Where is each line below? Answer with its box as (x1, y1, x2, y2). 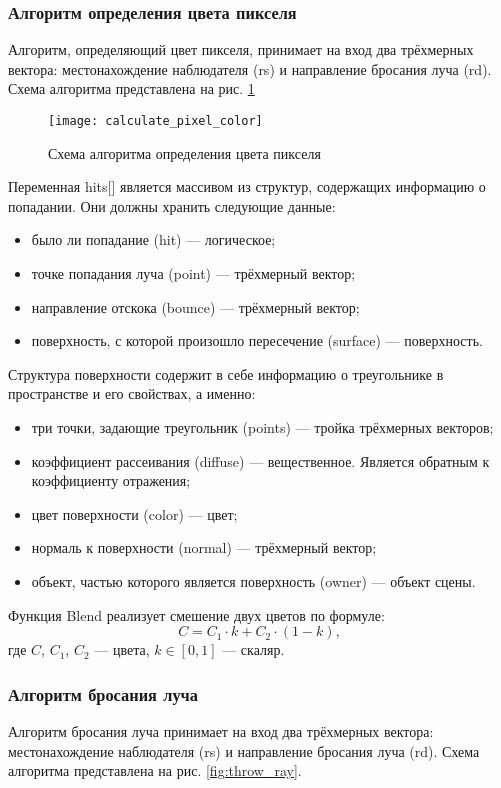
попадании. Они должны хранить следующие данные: (8, 195, 336, 216)
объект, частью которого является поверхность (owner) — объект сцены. (31, 570, 476, 591)
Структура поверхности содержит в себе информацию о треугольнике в (8, 363, 444, 384)
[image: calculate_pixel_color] (48, 114, 263, 128)
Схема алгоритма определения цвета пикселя (48, 142, 321, 163)
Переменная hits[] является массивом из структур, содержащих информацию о (8, 176, 486, 197)
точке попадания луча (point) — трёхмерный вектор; (31, 263, 356, 284)
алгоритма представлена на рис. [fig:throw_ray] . (8, 760, 302, 781)
